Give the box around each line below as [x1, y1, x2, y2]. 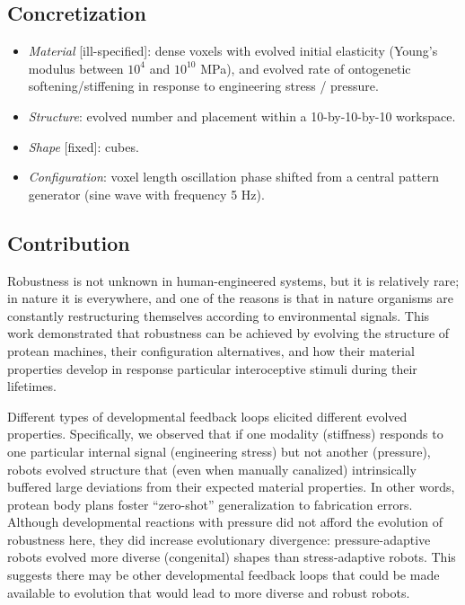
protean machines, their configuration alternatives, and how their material [7, 341, 415, 360]
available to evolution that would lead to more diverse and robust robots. [7, 583, 410, 601]
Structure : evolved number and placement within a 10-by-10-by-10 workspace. [28, 106, 456, 125]
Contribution [7, 228, 130, 256]
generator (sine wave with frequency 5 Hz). [28, 184, 265, 203]
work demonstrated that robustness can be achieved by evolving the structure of [7, 324, 450, 343]
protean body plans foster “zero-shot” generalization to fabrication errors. [7, 494, 413, 513]
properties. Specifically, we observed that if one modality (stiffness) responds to [7, 424, 443, 443]
